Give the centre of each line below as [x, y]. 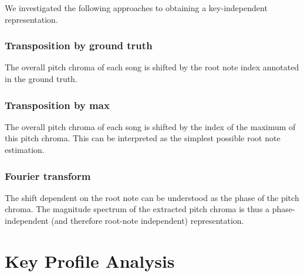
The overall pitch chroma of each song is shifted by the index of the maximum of [150, 126]
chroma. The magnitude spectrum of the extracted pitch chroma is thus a [137, 209]
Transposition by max [57, 105]
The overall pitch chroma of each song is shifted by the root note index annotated [152, 67]
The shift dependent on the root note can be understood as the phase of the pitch [152, 197]
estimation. [25, 149]
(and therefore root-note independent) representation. [148, 220]
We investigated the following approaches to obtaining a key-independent [136, 8]
